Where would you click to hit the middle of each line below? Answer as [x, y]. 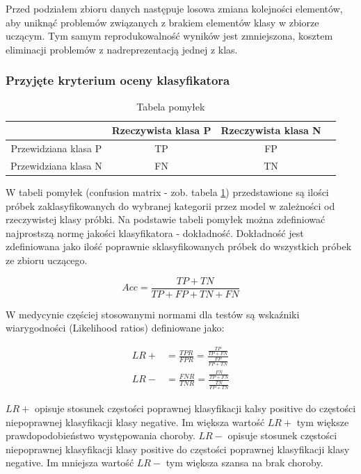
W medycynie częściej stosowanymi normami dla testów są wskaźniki [153, 314]
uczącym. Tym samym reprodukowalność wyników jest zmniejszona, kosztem [169, 36]
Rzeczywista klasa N [271, 130]
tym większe [323, 422]
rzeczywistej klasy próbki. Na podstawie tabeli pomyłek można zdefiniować [166, 219]
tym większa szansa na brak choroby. [244, 463]
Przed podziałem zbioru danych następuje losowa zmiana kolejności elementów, [174, 8]
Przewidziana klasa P [56, 148]
